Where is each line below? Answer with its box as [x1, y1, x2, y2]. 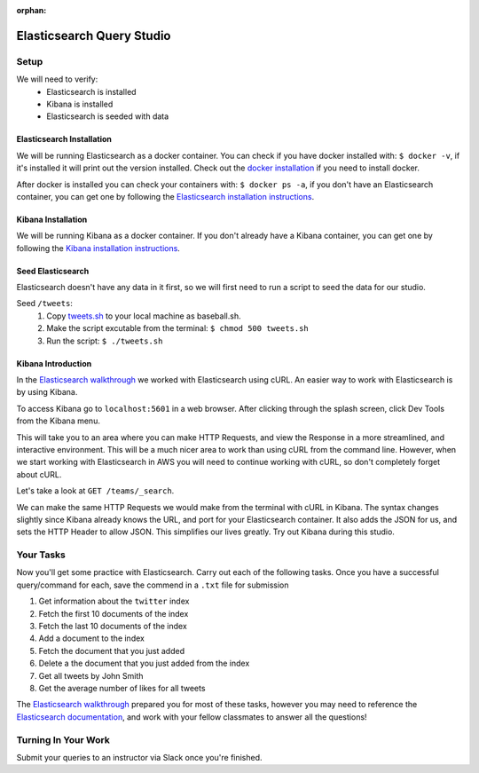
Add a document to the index [38, 633, 145, 643]
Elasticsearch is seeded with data [46, 111, 169, 122]
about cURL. [16, 469, 62, 479]
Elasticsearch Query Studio [16, 28, 171, 43]
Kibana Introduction [16, 358, 92, 368]
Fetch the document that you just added [38, 645, 185, 656]
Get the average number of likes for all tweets [38, 682, 206, 693]
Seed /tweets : [16, 298, 73, 309]
